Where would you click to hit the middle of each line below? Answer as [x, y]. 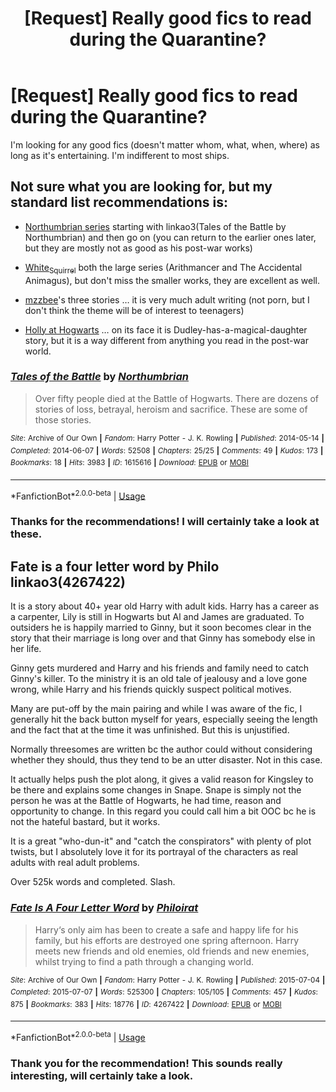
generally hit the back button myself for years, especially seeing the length [164, 719]
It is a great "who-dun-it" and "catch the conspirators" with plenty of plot [161, 841]
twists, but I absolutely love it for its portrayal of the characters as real [154, 852]
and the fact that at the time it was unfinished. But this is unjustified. [150, 730]
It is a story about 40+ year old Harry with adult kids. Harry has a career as [165, 606]
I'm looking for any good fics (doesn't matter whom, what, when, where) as [165, 144]
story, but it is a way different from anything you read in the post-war [166, 340]
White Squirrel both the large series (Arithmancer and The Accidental [163, 268]
